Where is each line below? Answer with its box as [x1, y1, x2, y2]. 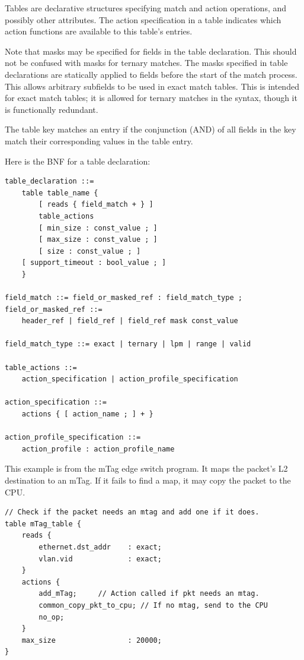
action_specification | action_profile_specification [21, 375, 238, 384]
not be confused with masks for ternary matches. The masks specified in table [5, 56, 288, 69]
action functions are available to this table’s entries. [5, 25, 193, 37]
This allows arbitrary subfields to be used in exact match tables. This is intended [5, 80, 299, 92]
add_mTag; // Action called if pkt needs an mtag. [39, 589, 260, 598]
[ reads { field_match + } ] [39, 200, 153, 209]
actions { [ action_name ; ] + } [21, 410, 153, 418]
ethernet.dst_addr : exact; [39, 542, 162, 551]
